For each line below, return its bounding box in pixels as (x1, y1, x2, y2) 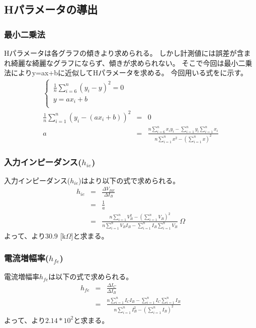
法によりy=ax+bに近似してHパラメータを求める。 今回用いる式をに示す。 (4, 67, 247, 78)
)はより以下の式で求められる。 (78, 175, 180, 185)
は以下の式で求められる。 (48, 271, 133, 282)
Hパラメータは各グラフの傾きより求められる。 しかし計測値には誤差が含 (4, 48, 244, 58)
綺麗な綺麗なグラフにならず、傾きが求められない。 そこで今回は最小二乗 (11, 57, 252, 68)
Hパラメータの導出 (4, 2, 98, 17)
